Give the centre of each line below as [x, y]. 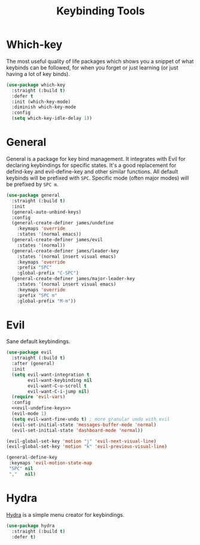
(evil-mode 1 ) [29, 414]
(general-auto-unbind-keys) [47, 212]
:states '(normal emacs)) [49, 235]
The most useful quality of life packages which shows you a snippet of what [100, 61]
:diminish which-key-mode [44, 107]
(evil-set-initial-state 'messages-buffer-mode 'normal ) [84, 425]
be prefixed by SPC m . [32, 184]
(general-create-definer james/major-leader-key [73, 279]
